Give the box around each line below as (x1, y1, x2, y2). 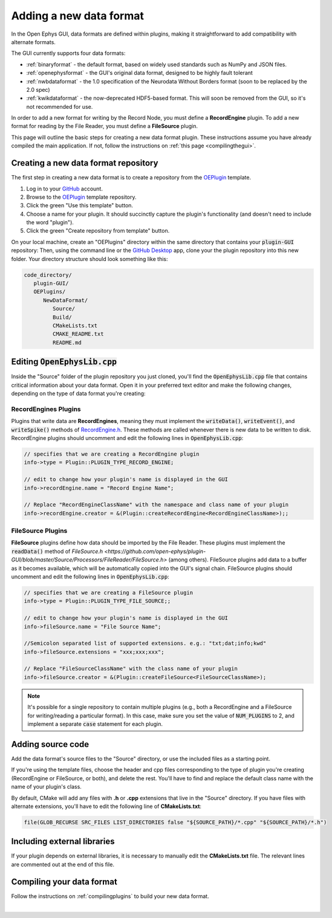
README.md (52, 339, 82, 346)
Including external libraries (11, 836, 115, 847)
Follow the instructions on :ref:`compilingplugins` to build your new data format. (11, 892, 209, 900)
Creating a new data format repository (11, 158, 158, 169)
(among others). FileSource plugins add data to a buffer (168, 556, 307, 563)
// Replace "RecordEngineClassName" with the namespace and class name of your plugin (24, 502, 289, 508)
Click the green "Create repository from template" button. (26, 227, 170, 234)
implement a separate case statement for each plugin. (27, 720, 163, 728)
